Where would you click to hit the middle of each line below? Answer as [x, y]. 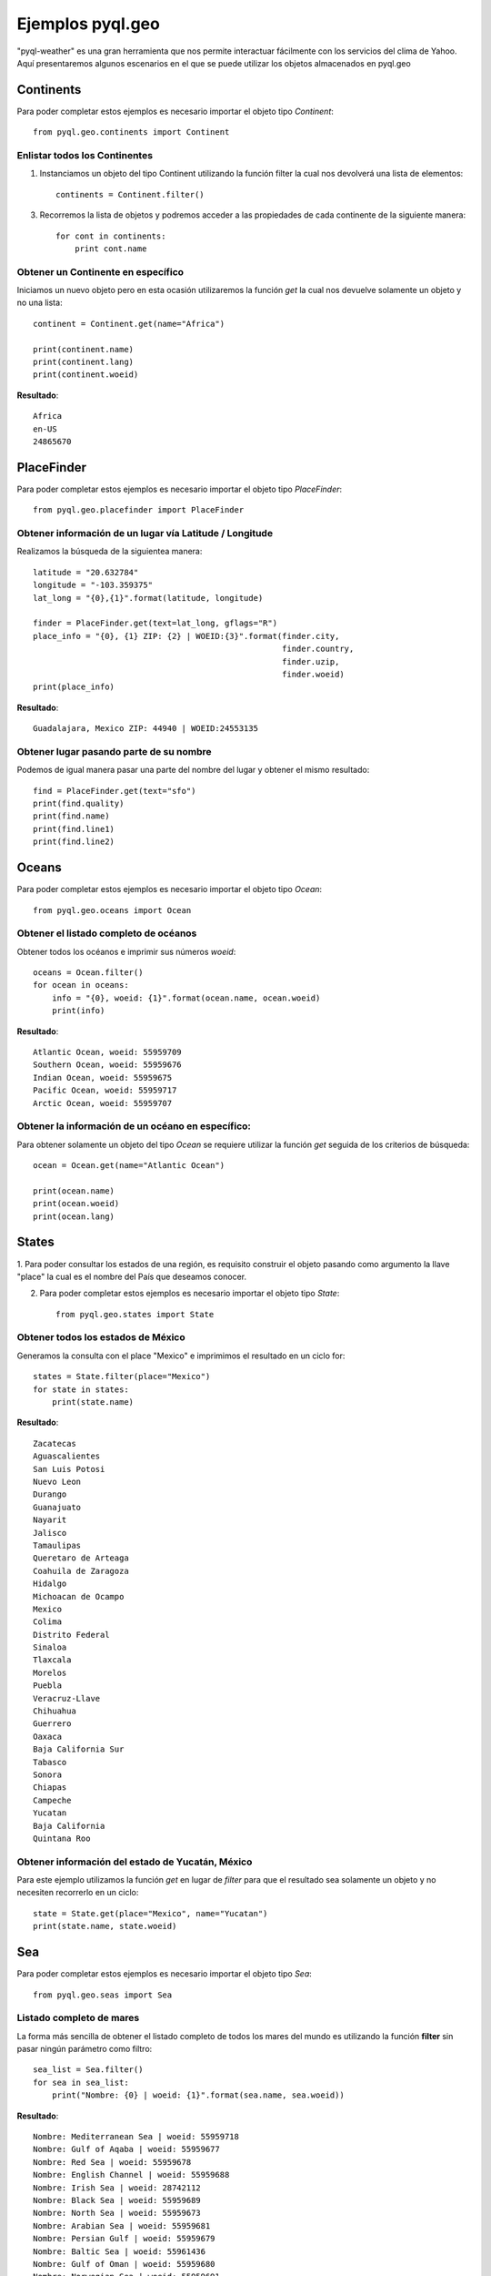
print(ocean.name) [74, 1191]
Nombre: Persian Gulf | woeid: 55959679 [124, 2239]
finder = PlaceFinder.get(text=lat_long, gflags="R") [155, 623]
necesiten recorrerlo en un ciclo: [78, 1893]
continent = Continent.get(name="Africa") [129, 324]
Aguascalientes [67, 1456]
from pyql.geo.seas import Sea [103, 1995]
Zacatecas [55, 1443]
